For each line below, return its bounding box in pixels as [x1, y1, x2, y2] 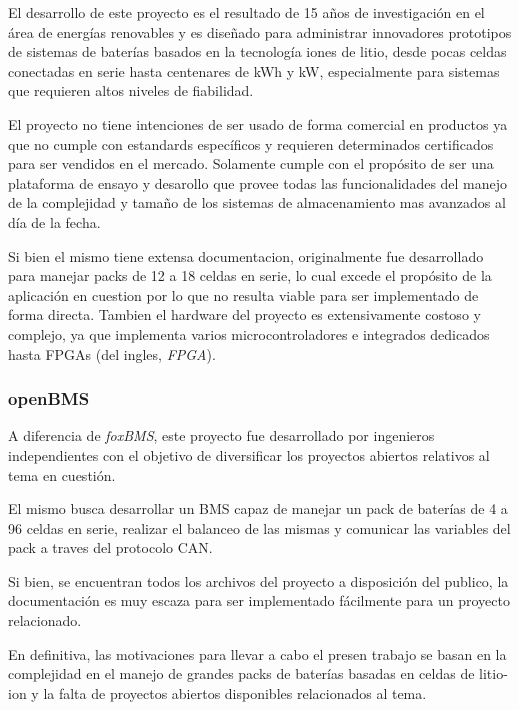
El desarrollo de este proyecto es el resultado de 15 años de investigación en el [8, 2, 485, 22]
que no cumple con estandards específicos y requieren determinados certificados [8, 133, 494, 154]
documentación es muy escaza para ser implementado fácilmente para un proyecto [8, 590, 510, 611]
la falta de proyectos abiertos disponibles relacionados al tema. [43, 682, 427, 703]
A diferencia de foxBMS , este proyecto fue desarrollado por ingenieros [8, 425, 435, 446]
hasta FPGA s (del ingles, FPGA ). [8, 343, 216, 364]
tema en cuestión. [8, 464, 116, 485]
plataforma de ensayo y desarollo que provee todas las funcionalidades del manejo [8, 172, 508, 193]
